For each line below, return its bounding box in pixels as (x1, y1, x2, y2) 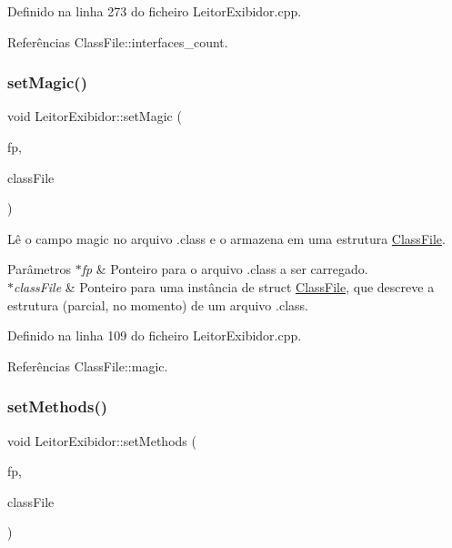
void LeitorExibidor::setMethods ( (7, 431, 196, 450)
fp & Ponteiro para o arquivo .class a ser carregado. (81, 259, 368, 279)
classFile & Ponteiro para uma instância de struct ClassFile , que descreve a (14, 277, 435, 296)
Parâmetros (7, 259, 71, 279)
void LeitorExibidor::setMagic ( (7, 107, 182, 126)
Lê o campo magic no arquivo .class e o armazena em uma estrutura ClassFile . (7, 228, 446, 248)
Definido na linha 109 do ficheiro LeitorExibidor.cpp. (7, 326, 302, 345)
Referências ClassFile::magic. (7, 356, 168, 375)
